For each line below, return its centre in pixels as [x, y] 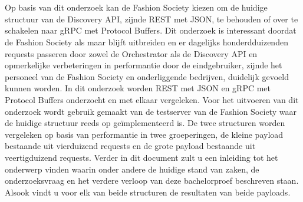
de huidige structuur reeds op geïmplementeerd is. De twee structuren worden [145, 123]
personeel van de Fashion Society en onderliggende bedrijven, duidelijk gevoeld [147, 76]
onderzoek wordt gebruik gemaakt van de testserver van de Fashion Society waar [151, 111]
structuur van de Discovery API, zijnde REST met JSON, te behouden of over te [151, 19]
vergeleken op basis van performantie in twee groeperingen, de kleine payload [144, 134]
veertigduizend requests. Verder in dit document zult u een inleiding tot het [141, 157]
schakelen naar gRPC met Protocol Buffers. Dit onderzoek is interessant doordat [151, 30]
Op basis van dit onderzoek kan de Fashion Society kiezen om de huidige [136, 7]
